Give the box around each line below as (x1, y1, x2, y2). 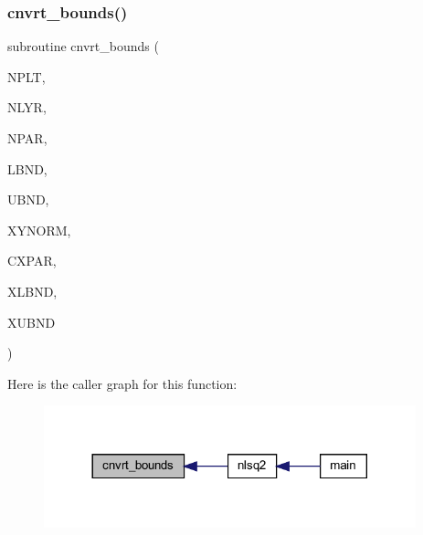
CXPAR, (7, 251, 57, 270)
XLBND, (7, 281, 58, 300)
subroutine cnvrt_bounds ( (7, 37, 159, 56)
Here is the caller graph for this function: (7, 373, 238, 393)
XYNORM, (7, 220, 71, 239)
